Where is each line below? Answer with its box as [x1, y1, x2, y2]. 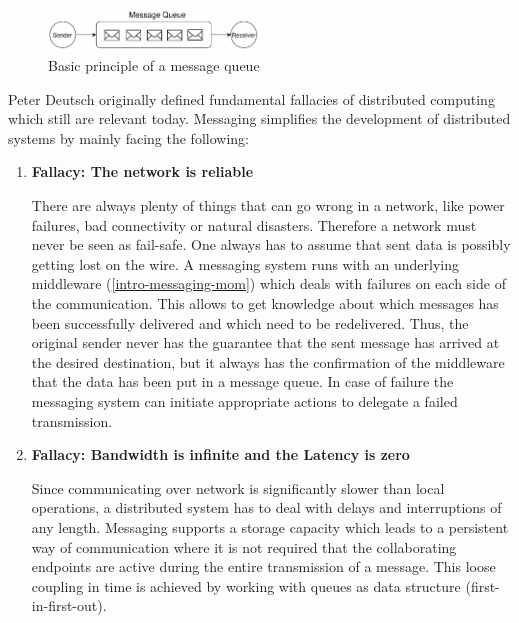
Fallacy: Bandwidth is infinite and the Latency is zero [31, 444, 410, 465]
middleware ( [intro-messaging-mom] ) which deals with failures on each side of [31, 273, 506, 294]
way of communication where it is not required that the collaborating [31, 536, 457, 557]
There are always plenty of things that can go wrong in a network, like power [31, 195, 505, 216]
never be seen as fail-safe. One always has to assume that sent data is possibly [31, 234, 511, 255]
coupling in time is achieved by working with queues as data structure [31, 575, 461, 596]
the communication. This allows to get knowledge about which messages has [31, 293, 499, 314]
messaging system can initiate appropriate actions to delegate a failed [31, 391, 458, 411]
